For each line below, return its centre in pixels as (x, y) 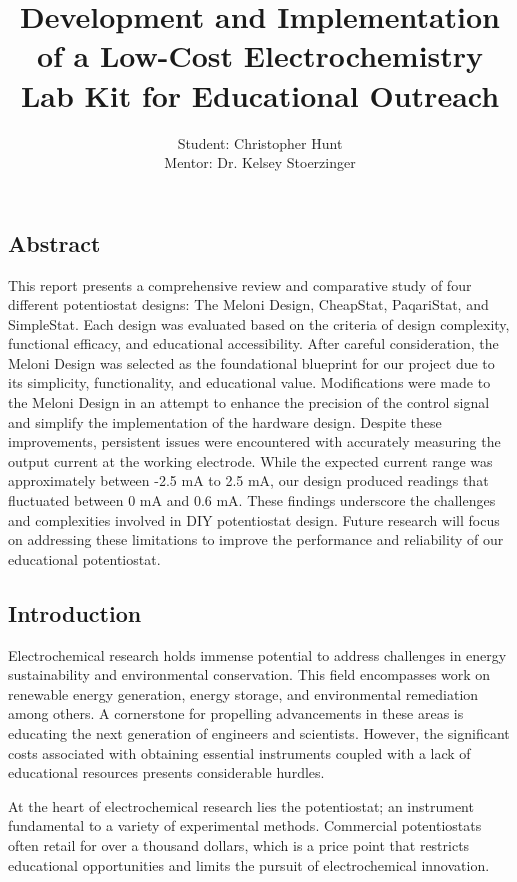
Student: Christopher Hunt (260, 142)
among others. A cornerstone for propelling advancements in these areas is (236, 713)
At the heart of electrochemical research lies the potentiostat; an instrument (241, 805)
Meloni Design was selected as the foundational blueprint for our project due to (251, 362)
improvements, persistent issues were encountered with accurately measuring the (254, 441)
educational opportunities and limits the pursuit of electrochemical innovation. (249, 864)
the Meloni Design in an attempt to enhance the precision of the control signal (249, 402)
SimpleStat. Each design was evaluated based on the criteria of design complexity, (259, 323)
